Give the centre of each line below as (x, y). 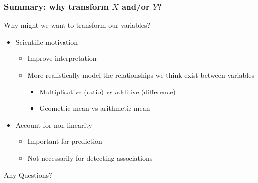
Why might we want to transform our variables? (77, 25)
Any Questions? (28, 174)
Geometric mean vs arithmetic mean (95, 108)
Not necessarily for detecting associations (90, 158)
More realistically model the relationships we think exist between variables (141, 75)
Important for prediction (65, 141)
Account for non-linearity (54, 124)
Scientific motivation (47, 41)
